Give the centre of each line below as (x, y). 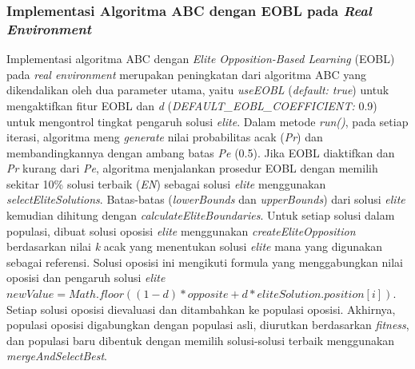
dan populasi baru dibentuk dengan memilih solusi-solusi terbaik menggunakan (201, 340)
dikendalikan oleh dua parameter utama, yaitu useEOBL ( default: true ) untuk (198, 90)
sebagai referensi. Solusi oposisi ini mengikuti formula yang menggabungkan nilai (205, 262)
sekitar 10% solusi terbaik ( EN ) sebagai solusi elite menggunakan (166, 183)
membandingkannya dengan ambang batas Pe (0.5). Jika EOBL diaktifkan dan (201, 152)
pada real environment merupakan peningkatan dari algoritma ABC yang (186, 74)
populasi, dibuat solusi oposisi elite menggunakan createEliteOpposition (181, 230)
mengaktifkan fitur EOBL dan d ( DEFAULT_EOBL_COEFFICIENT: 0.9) (192, 105)
